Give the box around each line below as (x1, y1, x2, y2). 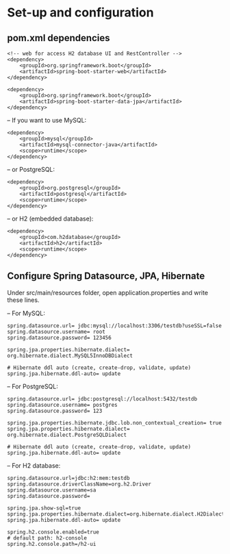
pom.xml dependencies (7, 32, 111, 44)
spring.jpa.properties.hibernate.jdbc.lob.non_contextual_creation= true (7, 419, 222, 426)
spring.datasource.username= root (7, 328, 106, 335)
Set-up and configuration (7, 5, 154, 21)
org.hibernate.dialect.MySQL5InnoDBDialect (7, 352, 133, 359)
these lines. (7, 296, 40, 304)
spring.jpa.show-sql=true (7, 505, 81, 512)
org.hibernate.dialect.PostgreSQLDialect (7, 431, 127, 438)
